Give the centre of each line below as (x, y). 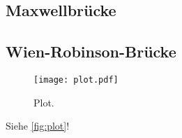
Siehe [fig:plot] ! (38, 126)
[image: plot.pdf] (76, 80)
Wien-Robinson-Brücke (91, 51)
